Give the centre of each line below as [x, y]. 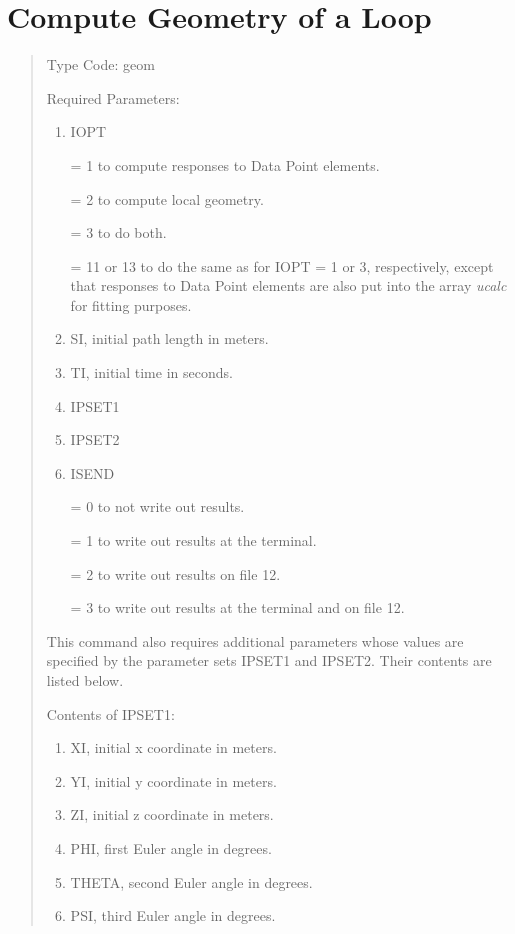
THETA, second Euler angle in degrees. [191, 881]
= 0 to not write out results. [157, 506]
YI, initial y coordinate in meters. [173, 780]
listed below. [85, 680]
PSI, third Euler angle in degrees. [173, 915]
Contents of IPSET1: [110, 713]
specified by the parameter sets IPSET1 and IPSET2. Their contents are [269, 660]
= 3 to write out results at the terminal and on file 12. [237, 607]
